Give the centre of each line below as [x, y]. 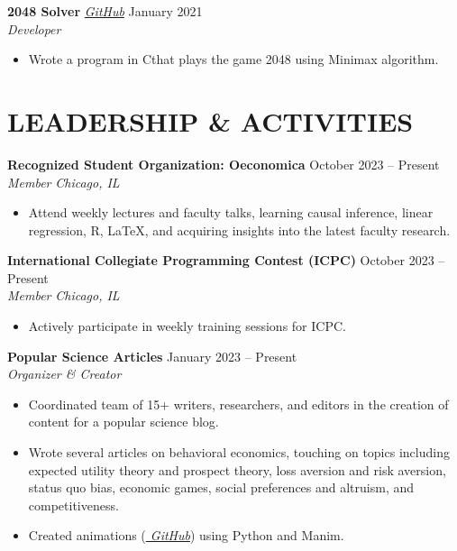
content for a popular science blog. [123, 422]
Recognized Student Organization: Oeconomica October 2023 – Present [224, 164]
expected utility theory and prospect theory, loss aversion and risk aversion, [237, 469]
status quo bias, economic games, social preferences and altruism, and [221, 487]
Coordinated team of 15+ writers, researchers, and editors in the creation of [238, 404]
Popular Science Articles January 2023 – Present [152, 356]
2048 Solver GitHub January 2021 [105, 11]
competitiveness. [73, 505]
